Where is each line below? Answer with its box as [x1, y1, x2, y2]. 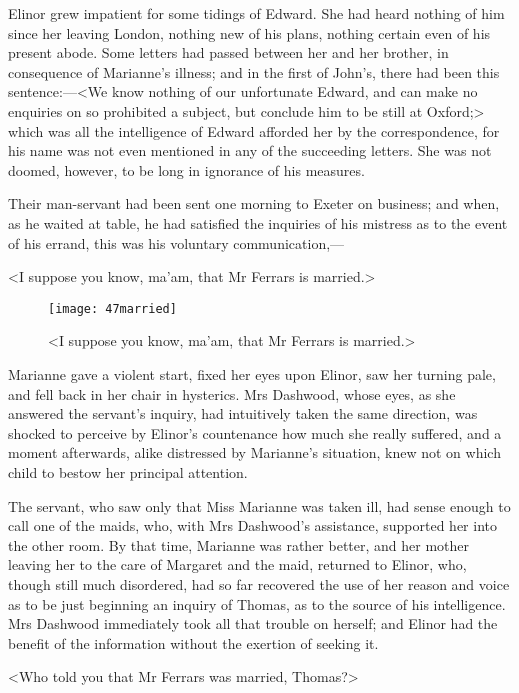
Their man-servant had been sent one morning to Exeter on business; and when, [8, 193, 500, 214]
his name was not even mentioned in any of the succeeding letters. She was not [8, 140, 492, 161]
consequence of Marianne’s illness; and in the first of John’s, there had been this [8, 61, 500, 82]
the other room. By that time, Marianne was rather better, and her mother [8, 534, 470, 555]
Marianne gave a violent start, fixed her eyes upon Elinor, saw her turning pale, [8, 363, 496, 384]
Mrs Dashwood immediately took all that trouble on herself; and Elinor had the [8, 613, 498, 634]
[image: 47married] [48, 301, 177, 316]
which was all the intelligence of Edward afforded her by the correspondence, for [8, 120, 500, 141]
